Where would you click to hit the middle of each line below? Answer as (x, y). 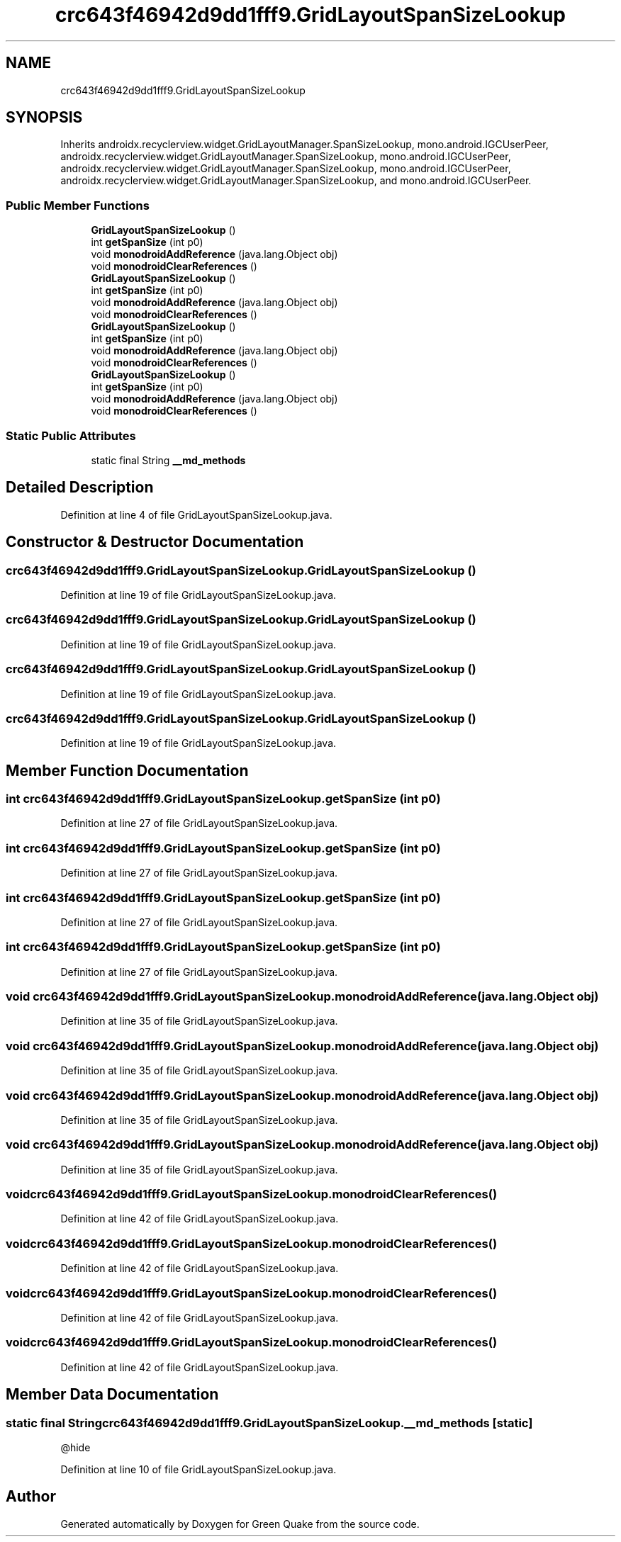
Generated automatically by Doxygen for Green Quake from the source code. (240, 1524)
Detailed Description (80, 488)
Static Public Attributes (71, 435)
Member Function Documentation (127, 770)
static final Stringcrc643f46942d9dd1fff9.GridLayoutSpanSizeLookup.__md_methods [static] (269, 1423)
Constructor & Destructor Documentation (155, 542)
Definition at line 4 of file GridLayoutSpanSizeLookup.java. (196, 514)
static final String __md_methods (168, 460)
